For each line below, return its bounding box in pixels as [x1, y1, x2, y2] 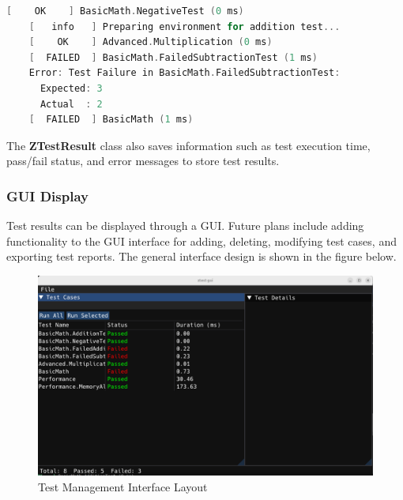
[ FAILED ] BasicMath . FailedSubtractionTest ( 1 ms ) [28, 51, 318, 63]
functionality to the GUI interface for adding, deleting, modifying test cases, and [6, 232, 397, 249]
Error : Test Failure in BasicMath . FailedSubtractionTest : [28, 67, 341, 79]
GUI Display [6, 186, 89, 205]
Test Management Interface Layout [38, 478, 208, 494]
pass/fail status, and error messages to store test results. [6, 152, 280, 169]
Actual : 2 [40, 98, 103, 110]
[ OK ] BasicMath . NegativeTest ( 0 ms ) [6, 6, 244, 17]
